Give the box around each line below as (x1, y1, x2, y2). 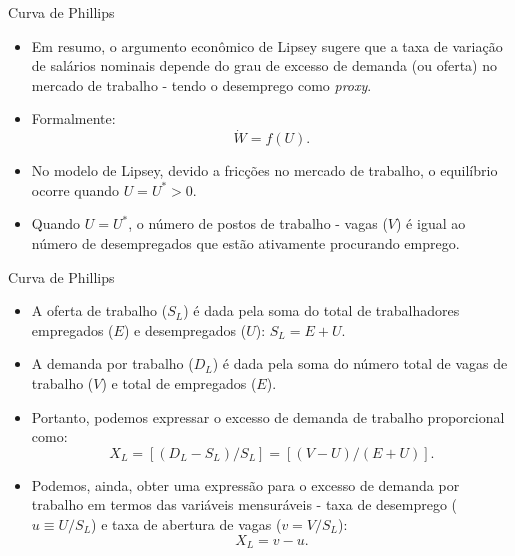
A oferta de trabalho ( (31, 300, 168, 321)
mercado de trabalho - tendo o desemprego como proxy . (31, 74, 372, 95)
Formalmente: (31, 108, 116, 129)
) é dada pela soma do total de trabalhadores (183, 300, 460, 321)
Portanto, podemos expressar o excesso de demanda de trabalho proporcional (31, 406, 505, 427)
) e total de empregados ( (101, 372, 257, 393)
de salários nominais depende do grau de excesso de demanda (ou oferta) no (31, 55, 498, 76)
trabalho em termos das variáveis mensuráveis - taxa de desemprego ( (31, 494, 458, 515)
